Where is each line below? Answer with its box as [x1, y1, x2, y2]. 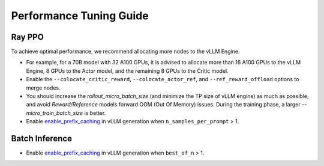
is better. [84, 109, 106, 117]
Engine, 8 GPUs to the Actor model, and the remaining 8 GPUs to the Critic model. [26, 67, 229, 75]
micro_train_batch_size [26, 109, 83, 117]
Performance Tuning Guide [11, 9, 149, 22]
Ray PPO [11, 32, 44, 42]
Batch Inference [11, 134, 72, 144]
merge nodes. [26, 84, 61, 91]
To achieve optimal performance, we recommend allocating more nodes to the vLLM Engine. [11, 48, 240, 55]
